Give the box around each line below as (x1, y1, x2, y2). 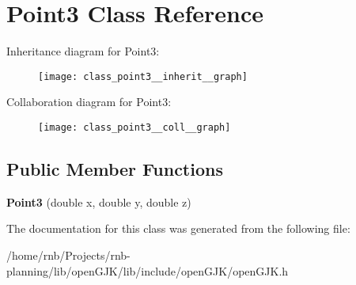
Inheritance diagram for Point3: (6, 43, 160, 59)
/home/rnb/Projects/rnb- (6, 247, 131, 264)
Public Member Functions (6, 157, 223, 181)
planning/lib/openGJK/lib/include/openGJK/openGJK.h (6, 262, 289, 279)
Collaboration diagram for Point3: (6, 93, 172, 110)
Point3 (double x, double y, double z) (6, 193, 191, 210)
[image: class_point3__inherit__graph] (38, 70, 248, 82)
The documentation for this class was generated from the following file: (6, 220, 350, 237)
